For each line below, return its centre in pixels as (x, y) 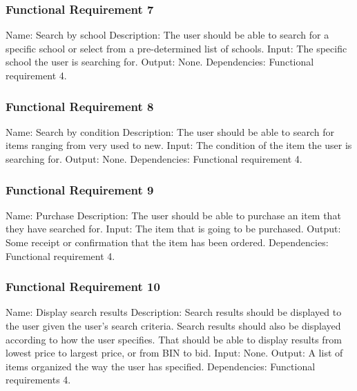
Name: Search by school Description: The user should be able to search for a (167, 35)
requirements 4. (38, 380)
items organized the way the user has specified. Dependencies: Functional (161, 366)
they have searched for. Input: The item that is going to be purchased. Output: (173, 229)
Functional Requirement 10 (83, 287)
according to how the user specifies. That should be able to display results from (174, 339)
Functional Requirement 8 (80, 106)
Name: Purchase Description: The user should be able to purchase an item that (173, 215)
